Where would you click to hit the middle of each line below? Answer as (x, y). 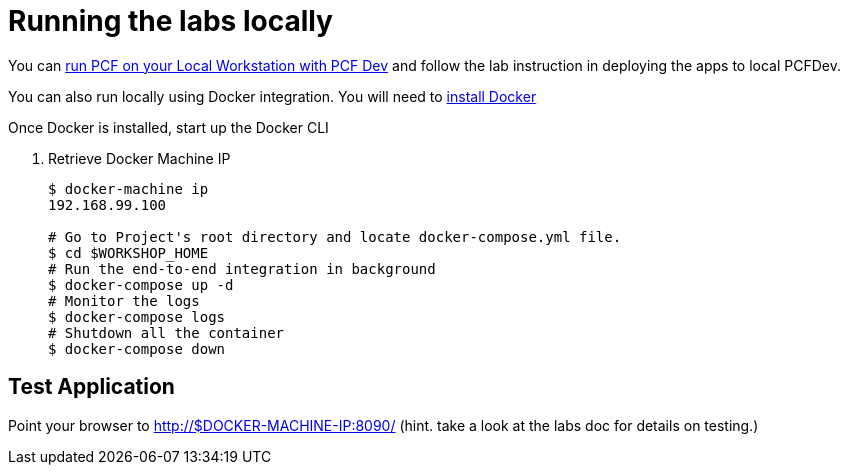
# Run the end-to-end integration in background (242, 268)
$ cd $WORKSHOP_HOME (128, 252)
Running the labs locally (170, 21)
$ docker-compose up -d (141, 284)
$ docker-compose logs (137, 316)
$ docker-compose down (137, 348)
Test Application (91, 387)
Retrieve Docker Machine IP (139, 158)
